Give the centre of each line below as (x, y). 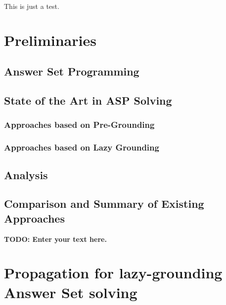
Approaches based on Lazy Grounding (82, 147)
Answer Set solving (71, 292)
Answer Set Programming (72, 71)
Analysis (26, 174)
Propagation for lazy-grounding (113, 273)
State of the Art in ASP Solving (88, 100)
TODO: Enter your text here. (55, 239)
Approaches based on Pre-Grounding (79, 125)
